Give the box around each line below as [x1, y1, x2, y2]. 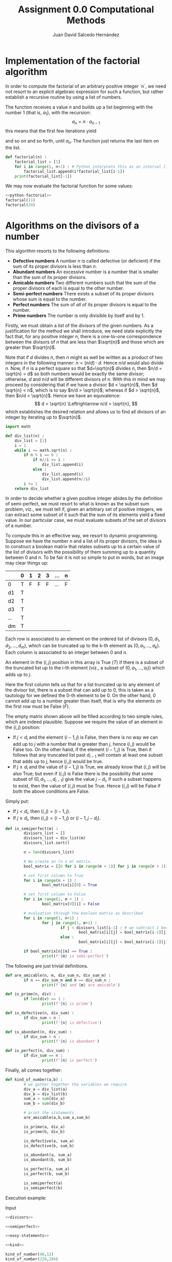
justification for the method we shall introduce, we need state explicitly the [5, 328, 162, 334]
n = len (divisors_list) [24, 850, 74, 855]
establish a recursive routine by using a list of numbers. [5, 94, 122, 100]
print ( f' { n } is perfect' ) [41, 1058, 97, 1063]
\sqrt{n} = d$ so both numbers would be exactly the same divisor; [5, 371, 145, 377]
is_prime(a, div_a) [24, 1124, 66, 1129]
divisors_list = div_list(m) [24, 835, 86, 841]
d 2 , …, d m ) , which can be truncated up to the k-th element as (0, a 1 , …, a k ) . [5, 642, 160, 650]
